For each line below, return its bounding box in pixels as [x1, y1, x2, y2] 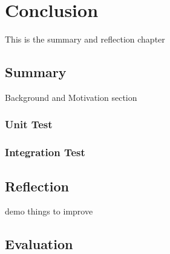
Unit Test [5, 117, 53, 132]
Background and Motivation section [5, 91, 137, 103]
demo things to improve [5, 205, 93, 218]
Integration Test [5, 145, 85, 160]
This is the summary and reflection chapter [5, 33, 165, 46]
